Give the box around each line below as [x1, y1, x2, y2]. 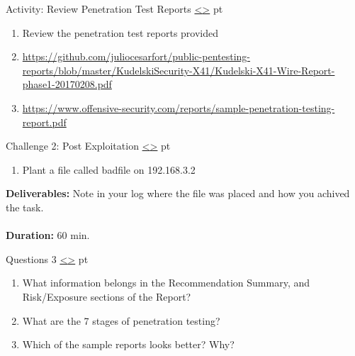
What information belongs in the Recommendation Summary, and [22, 275, 310, 290]
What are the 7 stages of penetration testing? [22, 313, 220, 328]
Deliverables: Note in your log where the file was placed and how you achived [6, 186, 350, 201]
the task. [6, 199, 44, 214]
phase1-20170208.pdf [22, 77, 112, 91]
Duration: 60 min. [6, 228, 90, 243]
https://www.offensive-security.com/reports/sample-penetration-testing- [22, 100, 335, 115]
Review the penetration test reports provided [22, 25, 219, 40]
